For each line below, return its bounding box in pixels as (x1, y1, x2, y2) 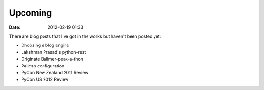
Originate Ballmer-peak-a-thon (21, 56, 83, 62)
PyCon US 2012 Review (21, 76, 68, 83)
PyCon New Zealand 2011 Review (21, 69, 88, 75)
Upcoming (9, 7, 52, 18)
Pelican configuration (21, 63, 65, 68)
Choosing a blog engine (21, 42, 69, 48)
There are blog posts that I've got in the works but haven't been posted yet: (9, 33, 161, 39)
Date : (9, 24, 21, 30)
